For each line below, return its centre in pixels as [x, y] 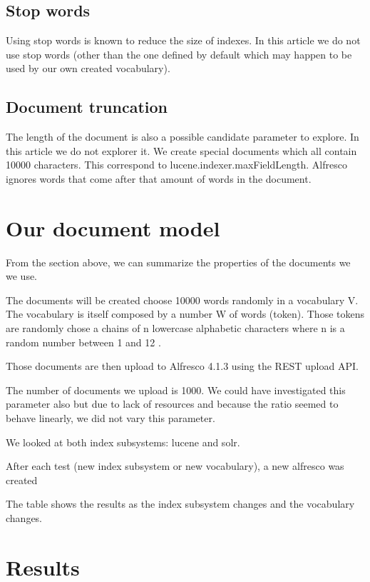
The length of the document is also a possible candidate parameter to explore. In [183, 137]
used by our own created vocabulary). [88, 68]
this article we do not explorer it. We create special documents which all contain [181, 150]
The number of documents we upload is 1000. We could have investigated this [176, 390]
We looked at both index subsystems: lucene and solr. [123, 442]
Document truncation [87, 107]
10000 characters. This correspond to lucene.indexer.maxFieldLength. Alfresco [176, 165]
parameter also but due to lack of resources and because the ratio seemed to [172, 404]
